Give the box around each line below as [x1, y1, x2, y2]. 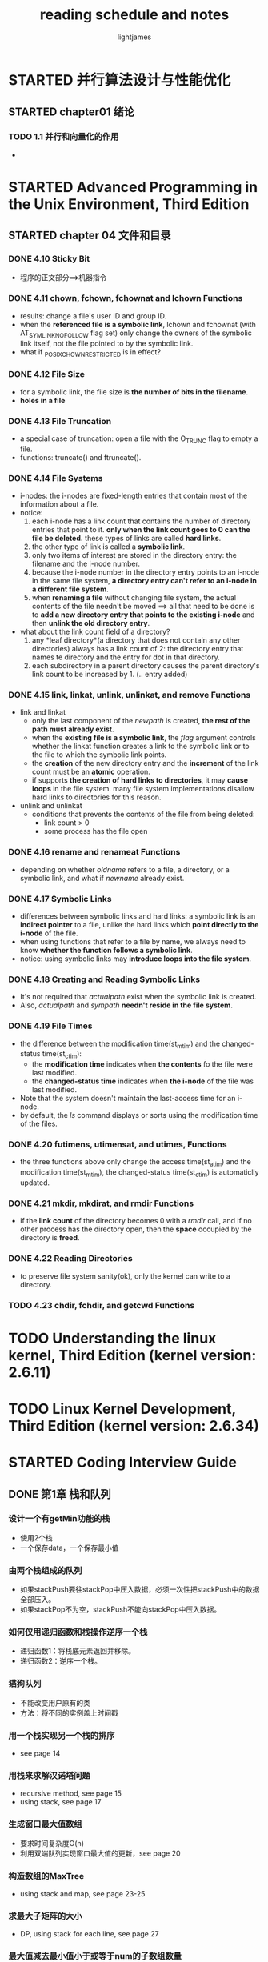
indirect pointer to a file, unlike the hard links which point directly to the [19, 919, 259, 929]
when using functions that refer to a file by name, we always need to [19, 936, 246, 946]
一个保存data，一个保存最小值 [19, 1543, 119, 1552]
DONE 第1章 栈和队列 [8, 1487, 112, 1501]
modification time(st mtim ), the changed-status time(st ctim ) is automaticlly [19, 1167, 259, 1179]
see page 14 [19, 1748, 61, 1758]
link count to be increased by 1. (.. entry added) [31, 670, 188, 679]
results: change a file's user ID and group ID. [19, 310, 166, 321]
